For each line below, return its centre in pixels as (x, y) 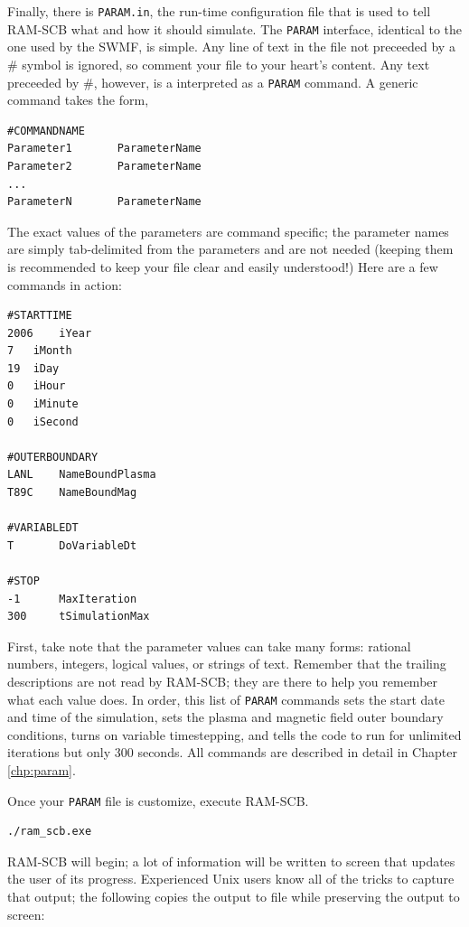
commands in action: (65, 284)
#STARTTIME (40, 316)
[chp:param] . (42, 770)
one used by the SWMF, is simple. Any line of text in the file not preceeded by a (231, 47)
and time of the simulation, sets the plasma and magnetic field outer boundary (225, 717)
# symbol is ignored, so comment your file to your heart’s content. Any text (219, 64)
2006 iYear (50, 333)
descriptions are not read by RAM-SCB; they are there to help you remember (223, 681)
